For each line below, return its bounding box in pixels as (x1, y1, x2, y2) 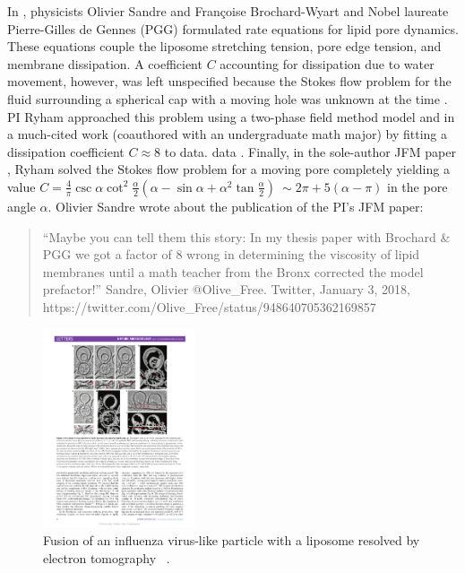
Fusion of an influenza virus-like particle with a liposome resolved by (43, 530, 420, 549)
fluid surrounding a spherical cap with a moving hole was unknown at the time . (7, 89, 448, 108)
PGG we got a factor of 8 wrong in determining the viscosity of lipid (42, 245, 420, 264)
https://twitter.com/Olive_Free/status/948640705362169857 (42, 297, 376, 316)
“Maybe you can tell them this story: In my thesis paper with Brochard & (42, 227, 451, 246)
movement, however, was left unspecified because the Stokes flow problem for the (7, 72, 452, 91)
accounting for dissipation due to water (220, 54, 435, 73)
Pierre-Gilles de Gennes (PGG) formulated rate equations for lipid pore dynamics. (7, 19, 459, 38)
